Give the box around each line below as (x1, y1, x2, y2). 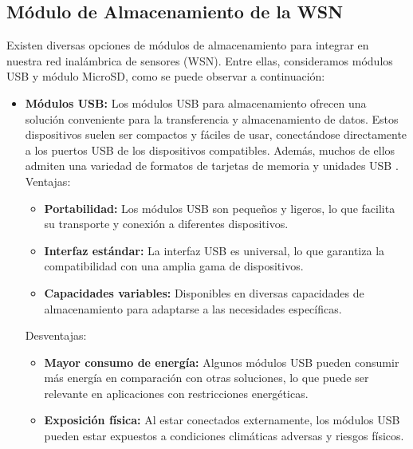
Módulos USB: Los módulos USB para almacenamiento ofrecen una (25, 94, 367, 111)
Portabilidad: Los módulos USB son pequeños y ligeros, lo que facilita (44, 199, 395, 216)
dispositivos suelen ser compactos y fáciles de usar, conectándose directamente (25, 126, 407, 143)
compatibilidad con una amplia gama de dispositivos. (44, 258, 304, 274)
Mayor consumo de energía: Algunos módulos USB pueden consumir (44, 353, 399, 370)
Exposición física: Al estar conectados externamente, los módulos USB (44, 412, 400, 428)
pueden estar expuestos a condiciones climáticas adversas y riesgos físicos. (44, 427, 404, 444)
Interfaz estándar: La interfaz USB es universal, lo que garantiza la (44, 242, 385, 258)
